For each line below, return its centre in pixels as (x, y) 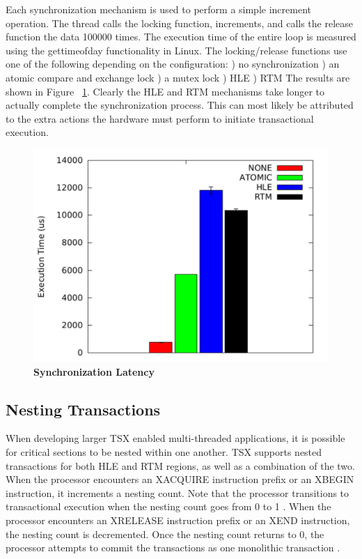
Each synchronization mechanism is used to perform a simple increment (158, 9)
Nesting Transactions (83, 409)
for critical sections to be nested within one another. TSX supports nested (164, 452)
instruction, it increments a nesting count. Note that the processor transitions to (178, 492)
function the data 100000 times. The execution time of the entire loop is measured (181, 37)
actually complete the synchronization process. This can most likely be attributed (180, 105)
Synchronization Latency (94, 371)
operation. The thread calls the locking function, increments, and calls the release (180, 23)
